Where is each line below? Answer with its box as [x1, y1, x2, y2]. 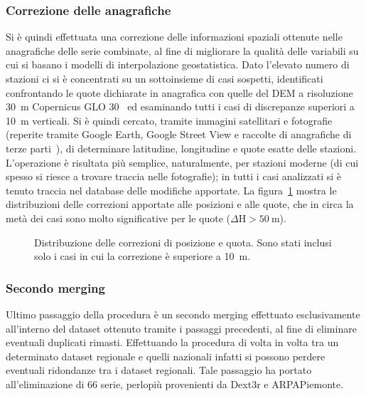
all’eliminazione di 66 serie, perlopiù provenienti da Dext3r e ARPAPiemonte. [6, 376, 344, 391]
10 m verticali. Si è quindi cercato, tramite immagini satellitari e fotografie [6, 113, 333, 127]
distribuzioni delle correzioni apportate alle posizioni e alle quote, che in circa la [6, 197, 354, 212]
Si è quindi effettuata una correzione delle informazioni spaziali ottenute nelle [6, 29, 343, 44]
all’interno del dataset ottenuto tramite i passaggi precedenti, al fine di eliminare [6, 321, 357, 335]
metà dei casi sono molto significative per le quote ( [6, 210, 231, 225]
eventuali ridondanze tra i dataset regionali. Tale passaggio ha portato [6, 363, 312, 377]
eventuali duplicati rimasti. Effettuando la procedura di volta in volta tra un [6, 335, 339, 350]
